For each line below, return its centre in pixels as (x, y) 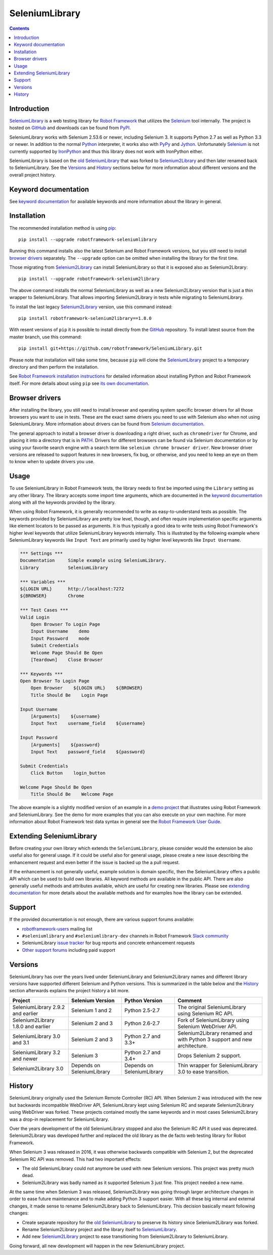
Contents (19, 28)
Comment (190, 1000)
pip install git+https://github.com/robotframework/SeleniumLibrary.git (110, 349)
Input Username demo (60, 631)
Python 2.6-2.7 (142, 1023)
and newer (25, 1059)
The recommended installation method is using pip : (63, 228)
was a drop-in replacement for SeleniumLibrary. (59, 1119)
